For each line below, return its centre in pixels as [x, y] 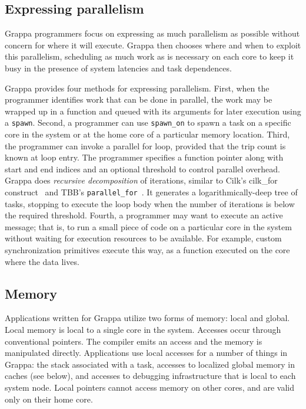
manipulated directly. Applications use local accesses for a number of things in [146, 353]
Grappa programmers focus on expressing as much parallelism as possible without [152, 33]
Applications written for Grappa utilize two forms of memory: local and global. [147, 318]
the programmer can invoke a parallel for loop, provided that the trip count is [145, 145]
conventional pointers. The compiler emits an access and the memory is [134, 341]
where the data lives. [42, 261]
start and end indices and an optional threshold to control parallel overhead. [142, 168]
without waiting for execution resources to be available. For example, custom [143, 238]
